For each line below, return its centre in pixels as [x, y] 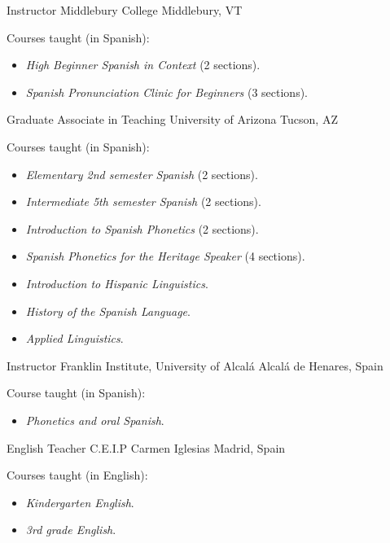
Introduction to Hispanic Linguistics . [117, 283]
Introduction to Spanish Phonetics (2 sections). [142, 228]
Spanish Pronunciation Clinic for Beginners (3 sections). [167, 92]
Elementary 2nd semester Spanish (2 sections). [142, 174]
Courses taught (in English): [77, 475]
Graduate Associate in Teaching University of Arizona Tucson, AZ [172, 119]
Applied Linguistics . [74, 338]
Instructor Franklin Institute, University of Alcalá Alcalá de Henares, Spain [195, 365]
